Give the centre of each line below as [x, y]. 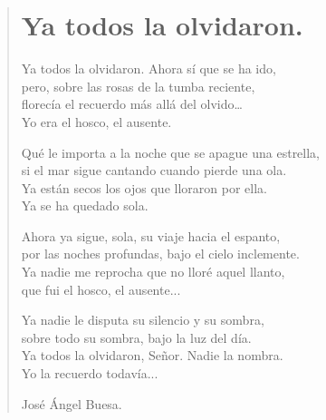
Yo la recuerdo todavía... [90, 373]
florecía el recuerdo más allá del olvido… [132, 104]
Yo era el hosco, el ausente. [96, 121]
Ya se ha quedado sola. [85, 205]
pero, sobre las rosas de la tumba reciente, [138, 86]
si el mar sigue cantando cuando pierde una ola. [154, 170]
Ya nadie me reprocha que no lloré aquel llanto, [153, 272]
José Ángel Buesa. [72, 403]
